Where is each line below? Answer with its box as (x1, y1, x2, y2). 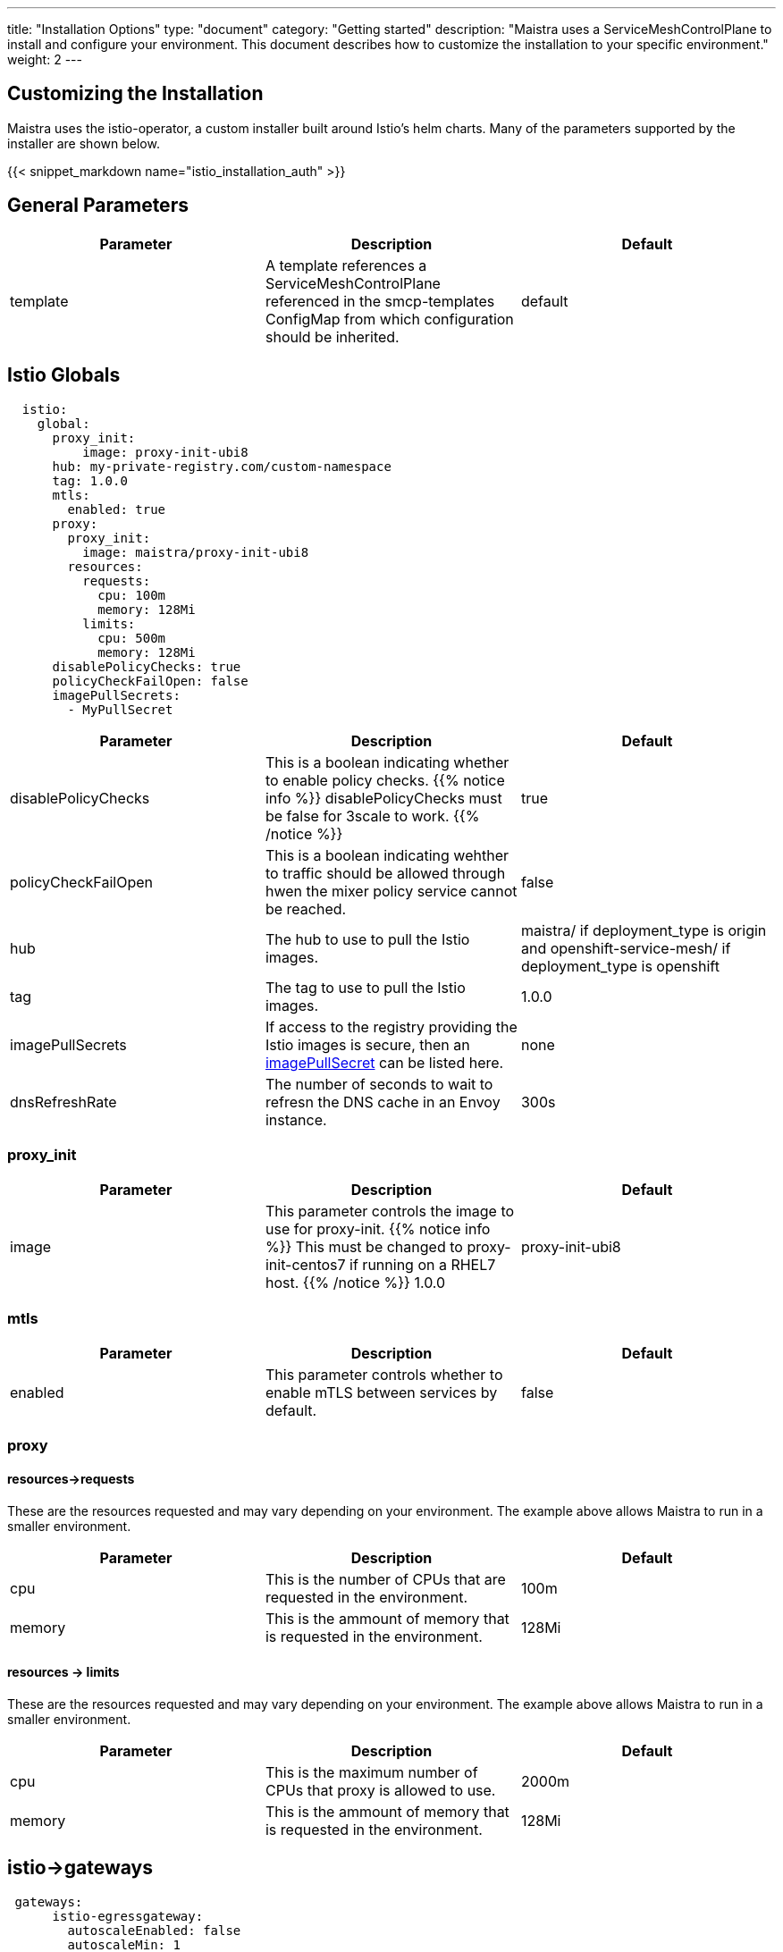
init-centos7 (265, 1256, 346, 1275)
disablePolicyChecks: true (52, 659, 241, 674)
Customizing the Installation (7, 82, 264, 105)
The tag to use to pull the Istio (265, 978, 466, 997)
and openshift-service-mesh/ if (520, 938, 731, 957)
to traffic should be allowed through (265, 863, 506, 882)
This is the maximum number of (265, 1763, 478, 1781)
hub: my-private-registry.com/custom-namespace (52, 459, 391, 474)
